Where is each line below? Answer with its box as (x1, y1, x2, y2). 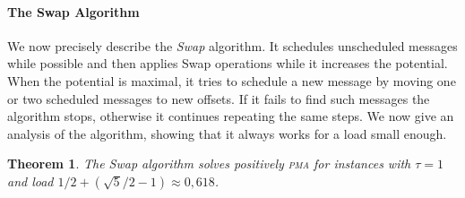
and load (7, 171, 54, 190)
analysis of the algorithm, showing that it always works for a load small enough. (7, 124, 447, 142)
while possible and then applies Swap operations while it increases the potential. (7, 54, 448, 73)
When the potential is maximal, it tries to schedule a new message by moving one (7, 71, 456, 90)
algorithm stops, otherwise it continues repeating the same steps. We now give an (7, 107, 454, 125)
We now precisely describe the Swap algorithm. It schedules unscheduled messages (7, 36, 458, 55)
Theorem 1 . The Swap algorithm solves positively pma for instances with (7, 154, 411, 173)
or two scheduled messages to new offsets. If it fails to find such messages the (7, 89, 430, 108)
